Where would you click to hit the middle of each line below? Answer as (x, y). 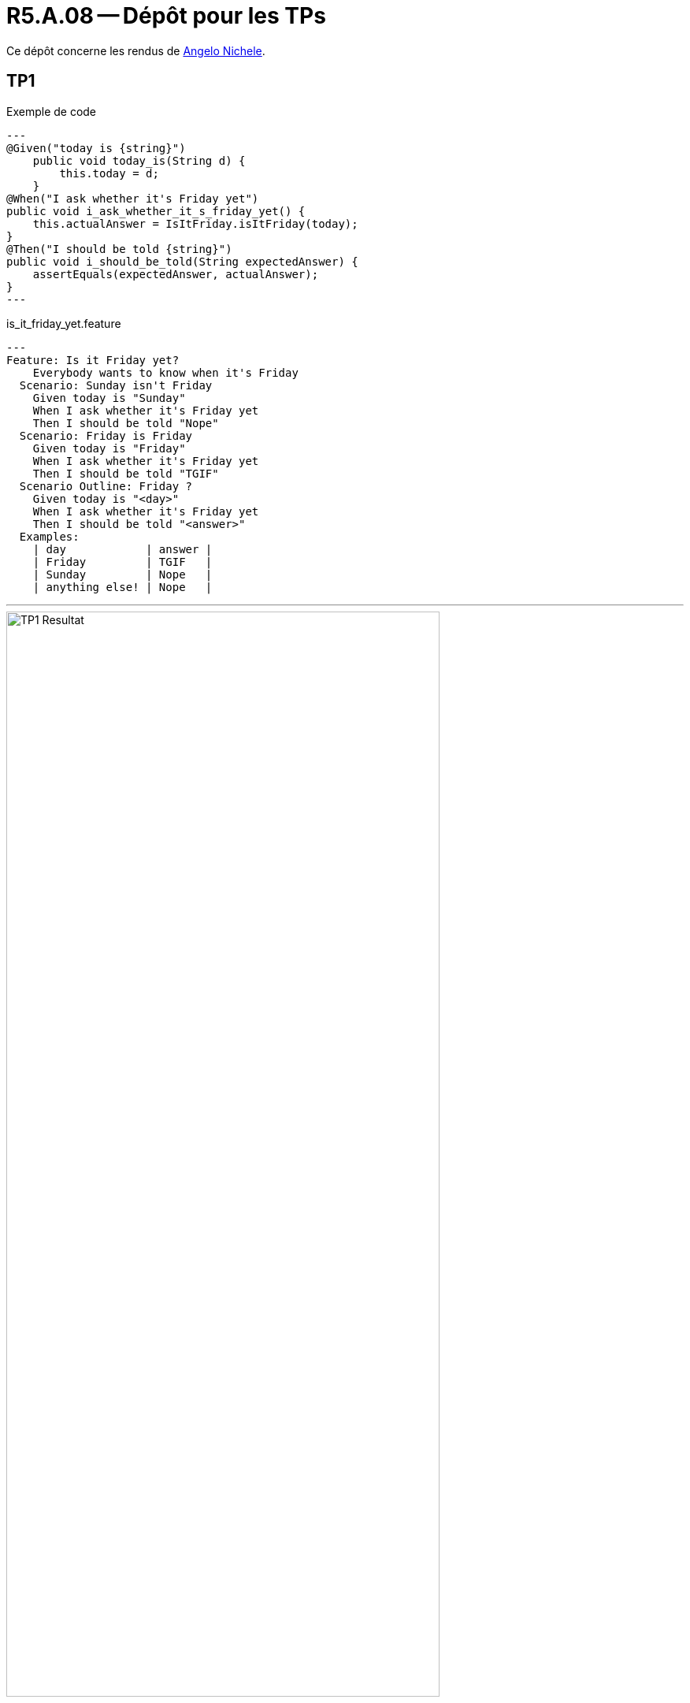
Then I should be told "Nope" (126, 423)
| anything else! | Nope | (122, 587)
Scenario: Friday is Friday (106, 435)
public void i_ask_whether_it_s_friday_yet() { (156, 211)
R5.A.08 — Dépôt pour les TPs (166, 16)
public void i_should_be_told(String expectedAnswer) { (182, 261)
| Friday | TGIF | (122, 561)
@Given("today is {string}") (96, 148)
